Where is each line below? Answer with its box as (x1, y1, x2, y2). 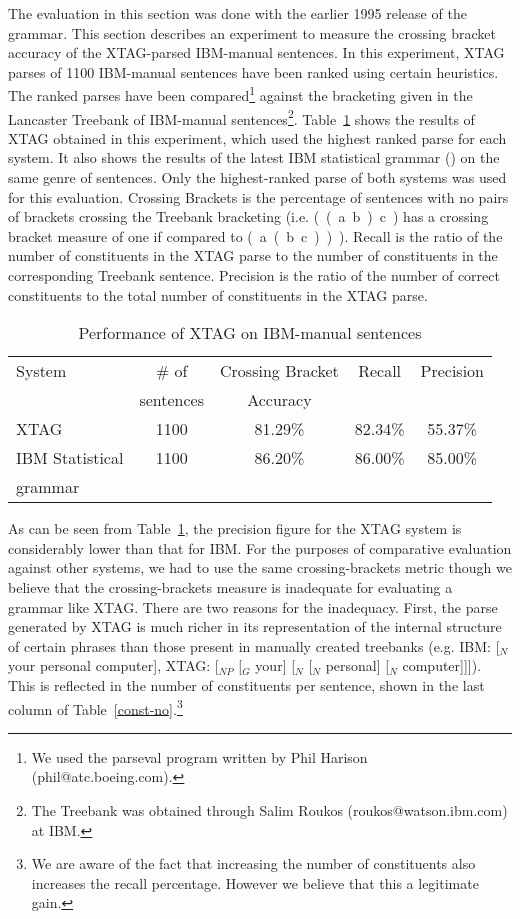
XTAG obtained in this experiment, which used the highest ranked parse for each (8, 127, 507, 148)
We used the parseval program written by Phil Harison (31, 746, 368, 767)
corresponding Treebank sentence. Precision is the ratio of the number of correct (8, 265, 500, 286)
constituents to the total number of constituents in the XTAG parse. (8, 284, 428, 305)
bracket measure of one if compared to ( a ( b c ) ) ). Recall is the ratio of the (8, 225, 503, 246)
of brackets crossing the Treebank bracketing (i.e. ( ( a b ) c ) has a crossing (8, 206, 489, 227)
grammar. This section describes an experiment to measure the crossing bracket (8, 22, 497, 43)
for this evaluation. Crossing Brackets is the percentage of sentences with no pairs (8, 186, 509, 207)
